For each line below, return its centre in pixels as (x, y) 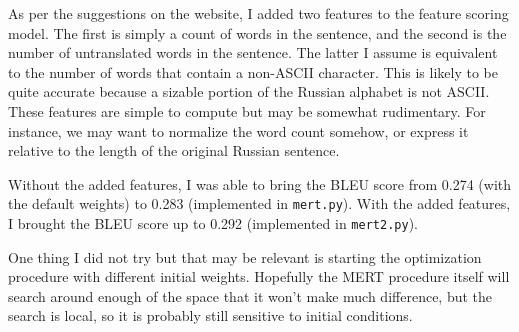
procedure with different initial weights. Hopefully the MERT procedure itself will (259, 276)
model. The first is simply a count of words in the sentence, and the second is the (257, 32)
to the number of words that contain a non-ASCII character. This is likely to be (253, 71)
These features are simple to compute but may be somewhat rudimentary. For (247, 110)
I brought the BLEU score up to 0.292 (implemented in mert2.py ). (213, 223)
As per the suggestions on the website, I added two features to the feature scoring (258, 13)
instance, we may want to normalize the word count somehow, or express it (238, 130)
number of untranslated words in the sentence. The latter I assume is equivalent (253, 52)
